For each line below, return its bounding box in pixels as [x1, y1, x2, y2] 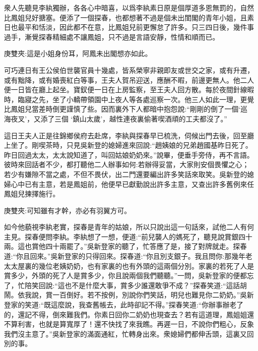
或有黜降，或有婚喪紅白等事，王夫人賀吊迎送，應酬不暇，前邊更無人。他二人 [4, 74, 254, 85]
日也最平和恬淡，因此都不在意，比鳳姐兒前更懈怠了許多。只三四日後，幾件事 [4, 22, 254, 32]
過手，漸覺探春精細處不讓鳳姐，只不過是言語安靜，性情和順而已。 [4, 31, 219, 42]
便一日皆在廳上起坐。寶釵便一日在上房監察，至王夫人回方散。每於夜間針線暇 [4, 84, 254, 95]
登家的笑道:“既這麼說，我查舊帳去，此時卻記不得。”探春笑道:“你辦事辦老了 [4, 299, 244, 310]
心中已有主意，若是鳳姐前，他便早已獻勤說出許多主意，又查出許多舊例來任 [10, 178, 254, 189]
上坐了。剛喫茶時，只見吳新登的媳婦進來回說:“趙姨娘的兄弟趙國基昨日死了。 [4, 140, 253, 150]
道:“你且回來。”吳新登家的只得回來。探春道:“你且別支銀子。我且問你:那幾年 [4, 251, 246, 261]
